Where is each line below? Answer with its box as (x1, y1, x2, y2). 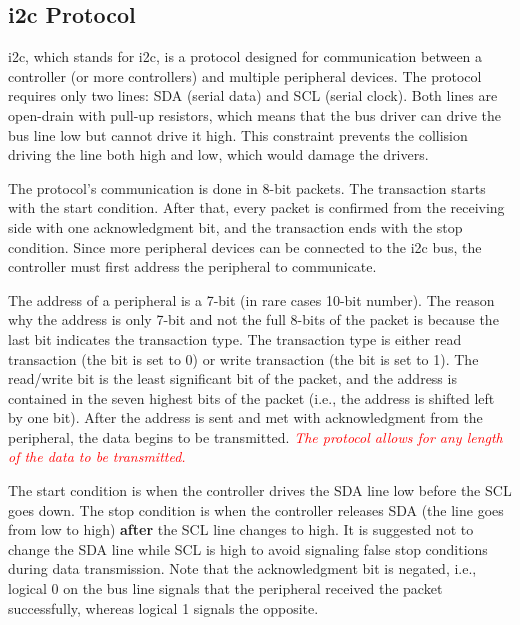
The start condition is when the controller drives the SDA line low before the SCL (8, 480, 512, 501)
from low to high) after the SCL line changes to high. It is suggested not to (8, 519, 474, 540)
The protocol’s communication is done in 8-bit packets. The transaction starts (8, 177, 486, 198)
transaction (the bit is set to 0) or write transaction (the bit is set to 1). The (8, 348, 479, 369)
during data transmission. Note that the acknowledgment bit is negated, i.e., (8, 558, 477, 579)
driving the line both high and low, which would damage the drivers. (8, 144, 429, 165)
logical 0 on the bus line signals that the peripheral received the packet (8, 578, 443, 599)
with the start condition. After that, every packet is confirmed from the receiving (8, 197, 505, 218)
